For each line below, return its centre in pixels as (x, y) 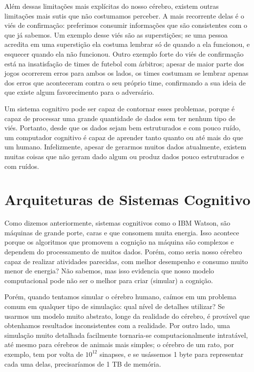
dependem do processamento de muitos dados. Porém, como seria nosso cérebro (123, 251)
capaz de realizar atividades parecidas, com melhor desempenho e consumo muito (126, 261)
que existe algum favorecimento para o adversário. (79, 92)
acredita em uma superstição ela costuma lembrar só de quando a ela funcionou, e (127, 44)
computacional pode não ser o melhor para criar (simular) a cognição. (109, 280)
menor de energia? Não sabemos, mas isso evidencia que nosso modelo (109, 271)
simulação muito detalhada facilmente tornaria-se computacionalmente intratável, (126, 335)
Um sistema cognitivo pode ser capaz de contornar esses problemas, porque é (120, 108)
